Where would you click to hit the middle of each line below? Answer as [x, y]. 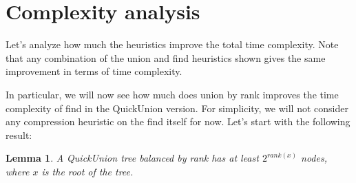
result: [19, 134]
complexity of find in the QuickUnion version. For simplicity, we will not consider [177, 108]
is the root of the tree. [87, 171]
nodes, [314, 158]
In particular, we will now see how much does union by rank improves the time [172, 94]
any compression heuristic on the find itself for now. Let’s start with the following [178, 121]
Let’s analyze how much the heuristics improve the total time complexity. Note [172, 44]
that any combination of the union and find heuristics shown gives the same [166, 57]
